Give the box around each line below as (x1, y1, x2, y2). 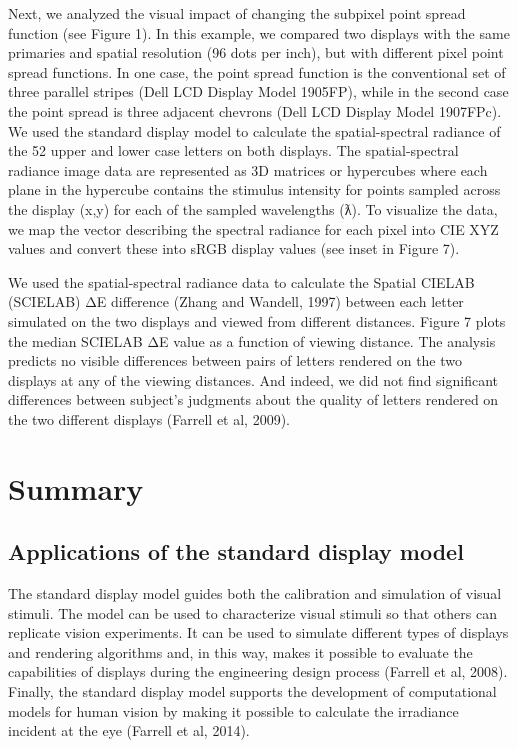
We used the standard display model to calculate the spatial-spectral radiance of (8, 120, 501, 141)
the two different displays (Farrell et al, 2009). (8, 408, 291, 429)
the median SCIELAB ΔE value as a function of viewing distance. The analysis (8, 330, 496, 351)
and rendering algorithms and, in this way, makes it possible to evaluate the (8, 641, 473, 662)
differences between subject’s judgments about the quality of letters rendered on (8, 389, 499, 410)
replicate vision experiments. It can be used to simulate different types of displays (8, 622, 509, 643)
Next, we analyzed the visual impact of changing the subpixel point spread (8, 3, 466, 23)
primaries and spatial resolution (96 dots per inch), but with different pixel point (8, 42, 504, 63)
